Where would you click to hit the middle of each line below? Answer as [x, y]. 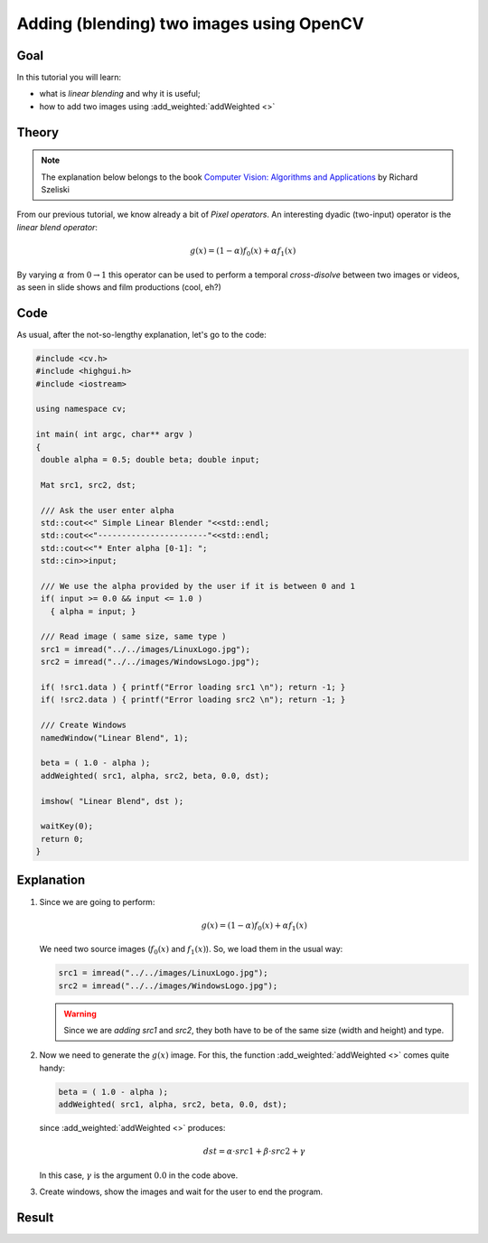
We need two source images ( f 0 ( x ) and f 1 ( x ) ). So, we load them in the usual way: [191, 950]
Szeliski [55, 190]
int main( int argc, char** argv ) [114, 435]
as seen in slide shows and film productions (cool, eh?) [119, 287]
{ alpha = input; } [93, 611]
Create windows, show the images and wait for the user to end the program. [181, 1192]
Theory [38, 132]
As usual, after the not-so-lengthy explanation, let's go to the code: [141, 334]
